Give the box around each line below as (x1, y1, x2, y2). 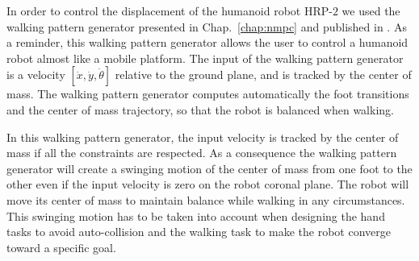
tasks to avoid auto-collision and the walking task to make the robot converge (6, 223, 391, 240)
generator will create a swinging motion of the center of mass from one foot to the (6, 159, 413, 176)
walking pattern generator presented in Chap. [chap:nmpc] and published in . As (6, 18, 407, 35)
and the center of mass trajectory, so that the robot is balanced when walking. (6, 101, 394, 118)
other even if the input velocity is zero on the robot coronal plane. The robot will (6, 176, 409, 193)
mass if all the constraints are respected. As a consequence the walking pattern (6, 144, 397, 161)
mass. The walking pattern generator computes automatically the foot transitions (6, 85, 409, 102)
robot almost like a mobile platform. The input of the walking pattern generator (6, 49, 404, 66)
